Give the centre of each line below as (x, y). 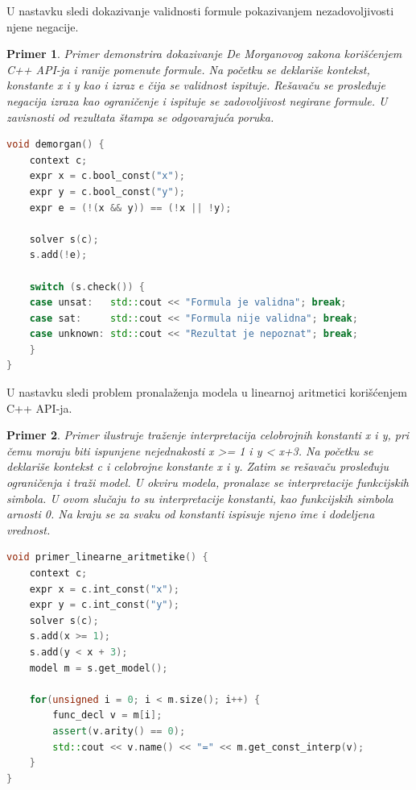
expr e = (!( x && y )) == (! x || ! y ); (130, 208)
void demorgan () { (56, 145)
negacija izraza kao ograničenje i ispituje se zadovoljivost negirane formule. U (197, 100)
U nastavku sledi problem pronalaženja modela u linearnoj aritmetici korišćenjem (207, 392)
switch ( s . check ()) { (87, 287)
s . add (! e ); (58, 255)
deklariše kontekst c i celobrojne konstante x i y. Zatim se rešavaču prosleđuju (198, 466)
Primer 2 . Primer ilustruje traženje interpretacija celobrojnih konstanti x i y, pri (208, 435)
